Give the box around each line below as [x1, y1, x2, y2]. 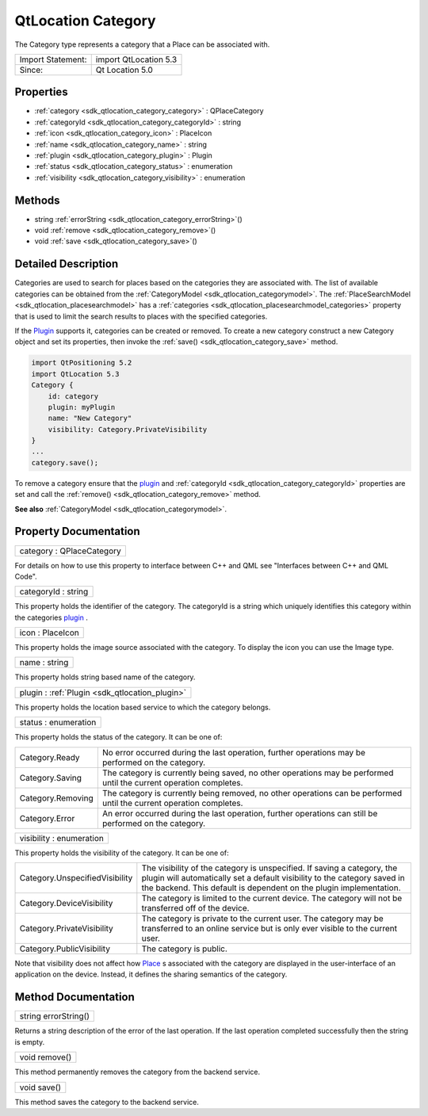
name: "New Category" [48, 414, 132, 423]
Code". [14, 571, 37, 581]
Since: [19, 64, 44, 75]
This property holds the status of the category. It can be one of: [14, 732, 223, 742]
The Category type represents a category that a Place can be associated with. [14, 40, 270, 49]
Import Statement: [19, 54, 87, 65]
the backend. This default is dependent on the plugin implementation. [141, 882, 401, 893]
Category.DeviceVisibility [19, 898, 113, 909]
